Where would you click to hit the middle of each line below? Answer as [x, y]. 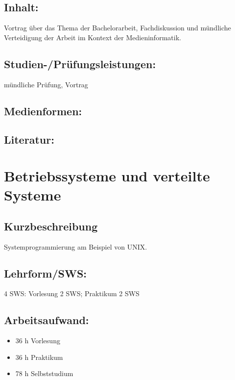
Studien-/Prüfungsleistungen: [80, 63]
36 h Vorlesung [38, 341]
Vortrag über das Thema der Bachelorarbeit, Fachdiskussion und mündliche [117, 28]
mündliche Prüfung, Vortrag [46, 84]
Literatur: [29, 139]
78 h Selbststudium [44, 373]
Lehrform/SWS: [46, 273]
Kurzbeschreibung [51, 226]
